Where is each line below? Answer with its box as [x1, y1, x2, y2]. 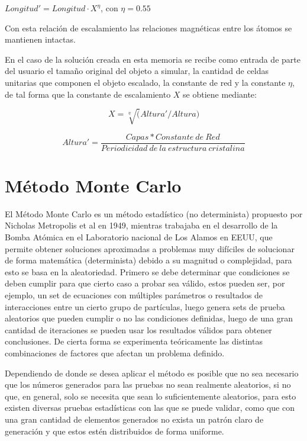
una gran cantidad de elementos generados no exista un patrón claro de [5, 413, 264, 425]
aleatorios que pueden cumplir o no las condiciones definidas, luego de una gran [5, 312, 293, 324]
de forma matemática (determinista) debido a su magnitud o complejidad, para [5, 254, 292, 266]
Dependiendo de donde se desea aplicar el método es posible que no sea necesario [5, 366, 299, 379]
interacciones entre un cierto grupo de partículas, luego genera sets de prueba [5, 300, 285, 313]
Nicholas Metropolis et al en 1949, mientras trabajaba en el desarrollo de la [5, 219, 278, 231]
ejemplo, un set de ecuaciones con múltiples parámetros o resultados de [5, 289, 263, 301]
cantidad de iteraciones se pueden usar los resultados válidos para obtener [5, 323, 272, 336]
